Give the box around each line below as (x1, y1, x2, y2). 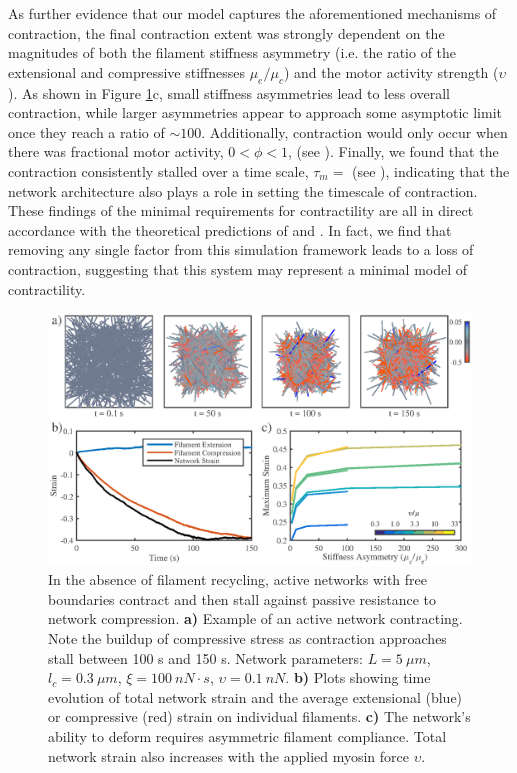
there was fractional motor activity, (8, 141, 224, 162)
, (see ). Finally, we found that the (287, 141, 499, 162)
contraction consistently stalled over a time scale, (8, 160, 309, 181)
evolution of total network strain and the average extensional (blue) (48, 686, 463, 707)
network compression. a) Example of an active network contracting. (48, 608, 463, 629)
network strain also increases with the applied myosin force (48, 745, 410, 766)
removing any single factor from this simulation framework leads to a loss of (8, 239, 474, 260)
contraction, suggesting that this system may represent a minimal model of (8, 258, 468, 279)
